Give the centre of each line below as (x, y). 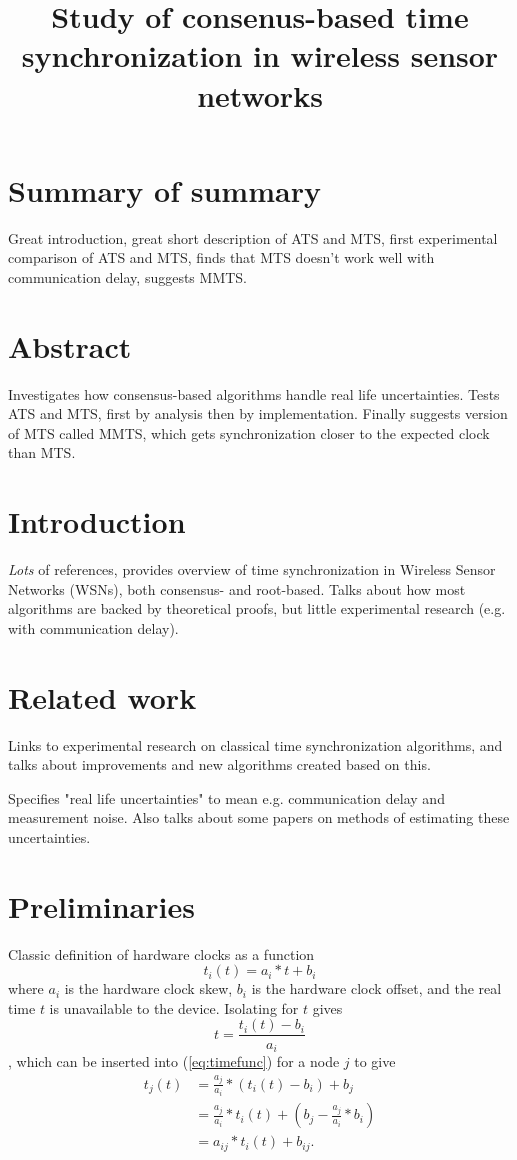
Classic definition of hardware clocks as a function (161, 953)
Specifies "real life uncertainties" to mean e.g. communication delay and (226, 797)
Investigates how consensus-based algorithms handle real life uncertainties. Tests (254, 393)
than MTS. (42, 452)
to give (375, 1060)
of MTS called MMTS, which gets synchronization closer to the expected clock (249, 432)
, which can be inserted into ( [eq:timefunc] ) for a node (174, 1060)
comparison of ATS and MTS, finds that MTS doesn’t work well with (221, 257)
